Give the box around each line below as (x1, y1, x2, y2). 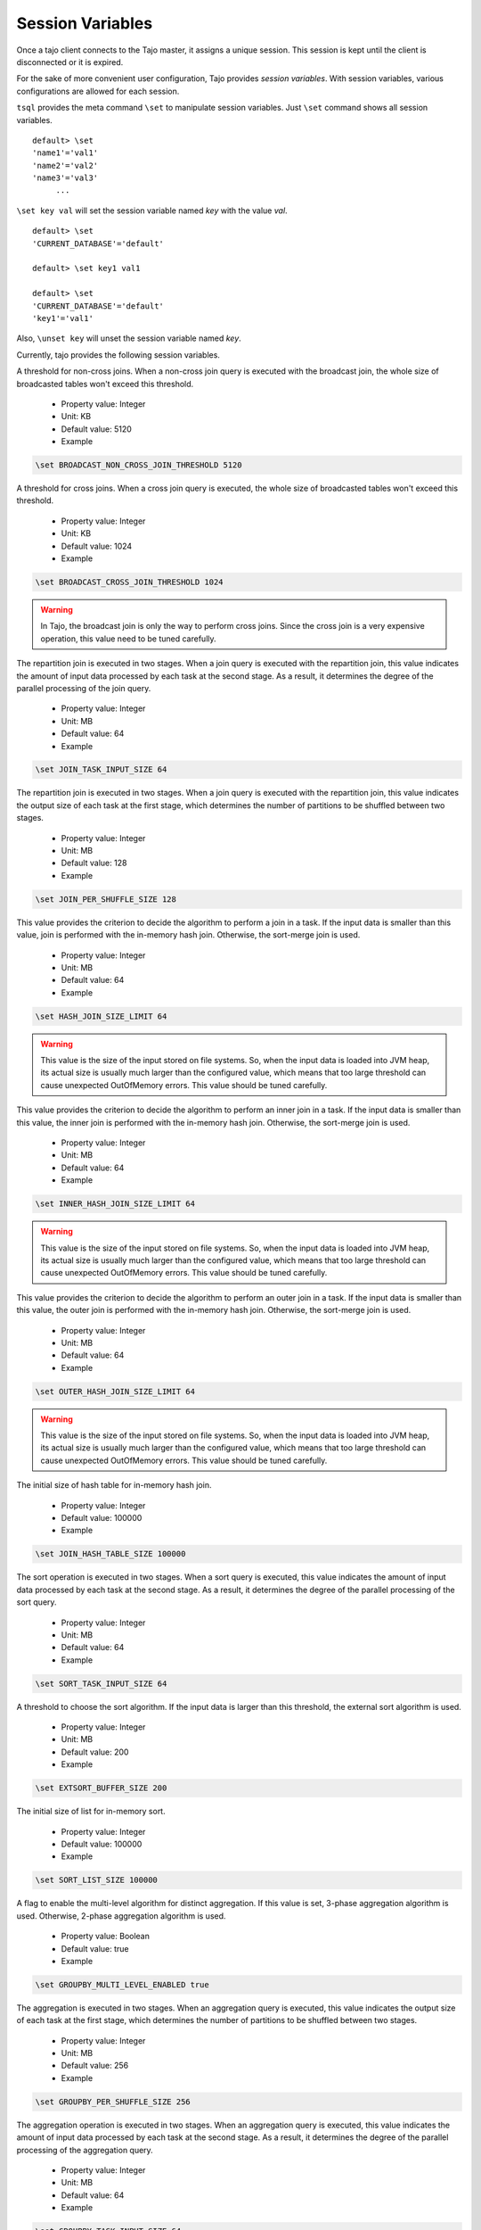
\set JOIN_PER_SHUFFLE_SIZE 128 (35, 894, 177, 904)
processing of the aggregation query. (16, 2144, 153, 2155)
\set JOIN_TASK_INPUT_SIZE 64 (35, 764, 167, 775)
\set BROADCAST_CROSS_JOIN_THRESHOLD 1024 (35, 577, 224, 587)
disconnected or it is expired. (16, 56, 124, 67)
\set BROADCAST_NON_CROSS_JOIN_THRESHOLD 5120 (35, 460, 242, 470)
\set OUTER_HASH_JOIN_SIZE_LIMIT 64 (35, 1386, 196, 1396)
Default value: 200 (61, 1747, 129, 1757)
